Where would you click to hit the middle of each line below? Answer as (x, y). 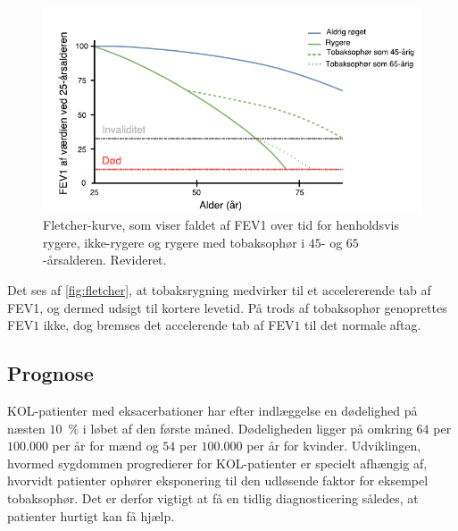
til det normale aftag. (363, 325)
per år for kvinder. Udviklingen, (334, 446)
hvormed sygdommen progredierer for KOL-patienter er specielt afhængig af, (217, 463)
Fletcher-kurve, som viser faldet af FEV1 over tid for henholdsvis (221, 225)
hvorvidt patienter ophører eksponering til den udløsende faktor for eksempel (218, 480)
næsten (26, 428)
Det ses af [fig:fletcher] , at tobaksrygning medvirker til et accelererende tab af (219, 290)
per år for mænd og (105, 446)
